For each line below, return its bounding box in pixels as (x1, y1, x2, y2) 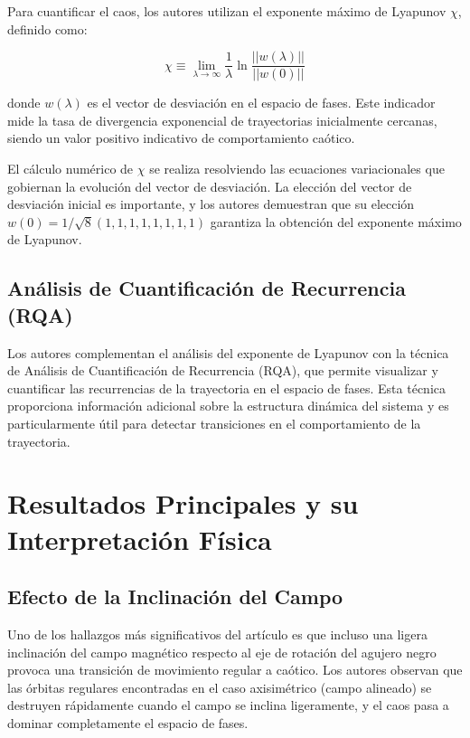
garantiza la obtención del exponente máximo (210, 212, 462, 231)
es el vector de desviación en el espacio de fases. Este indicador (87, 93, 436, 112)
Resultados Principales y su (7, 485, 359, 522)
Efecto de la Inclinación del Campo (7, 582, 343, 610)
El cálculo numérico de (7, 159, 134, 178)
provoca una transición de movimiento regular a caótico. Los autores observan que (7, 660, 463, 679)
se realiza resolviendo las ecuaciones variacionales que (149, 159, 445, 178)
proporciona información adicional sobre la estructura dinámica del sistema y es (7, 396, 449, 415)
